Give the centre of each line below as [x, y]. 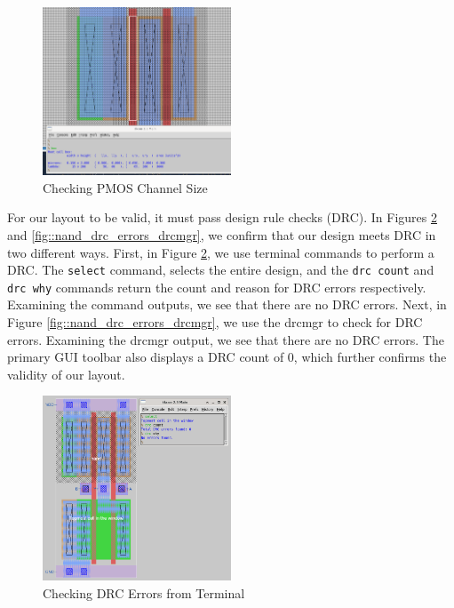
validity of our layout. [66, 374]
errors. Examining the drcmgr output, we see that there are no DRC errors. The [226, 339]
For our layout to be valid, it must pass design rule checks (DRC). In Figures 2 [222, 217]
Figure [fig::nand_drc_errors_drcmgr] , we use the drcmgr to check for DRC [215, 322]
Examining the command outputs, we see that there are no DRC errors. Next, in [227, 304]
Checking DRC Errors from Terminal [144, 592]
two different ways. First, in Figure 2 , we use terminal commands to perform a [221, 252]
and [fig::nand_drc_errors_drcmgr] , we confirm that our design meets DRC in [222, 234]
